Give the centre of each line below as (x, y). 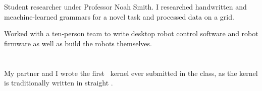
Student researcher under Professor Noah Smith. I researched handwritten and (125, 7)
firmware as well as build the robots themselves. (78, 43)
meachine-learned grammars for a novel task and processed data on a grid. (119, 16)
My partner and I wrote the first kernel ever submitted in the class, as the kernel (131, 73)
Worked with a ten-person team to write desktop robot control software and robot (131, 33)
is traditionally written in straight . (59, 83)
